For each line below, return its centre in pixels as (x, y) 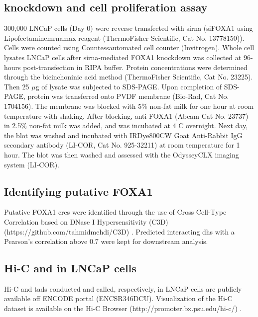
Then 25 (17, 86)
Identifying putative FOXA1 (78, 191)
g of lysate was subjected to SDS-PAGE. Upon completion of (129, 86)
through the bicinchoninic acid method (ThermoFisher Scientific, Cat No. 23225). (129, 77)
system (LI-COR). (32, 164)
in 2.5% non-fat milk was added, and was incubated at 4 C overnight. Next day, (126, 125)
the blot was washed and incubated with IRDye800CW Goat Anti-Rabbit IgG (123, 135)
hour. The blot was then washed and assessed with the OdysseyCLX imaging (122, 154)
